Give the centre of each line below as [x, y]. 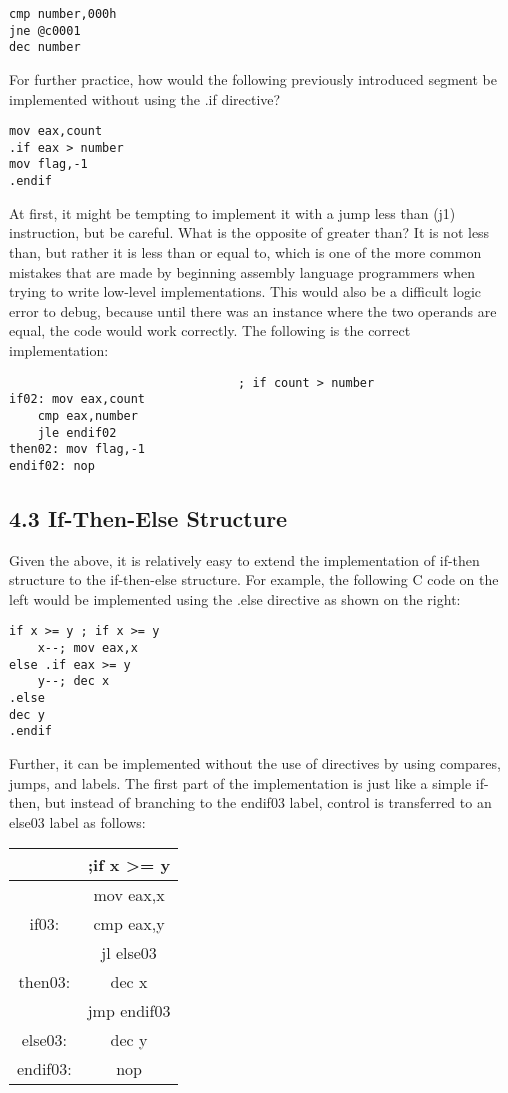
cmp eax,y [129, 924]
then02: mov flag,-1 [77, 449]
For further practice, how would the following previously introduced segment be [253, 78]
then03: [44, 982]
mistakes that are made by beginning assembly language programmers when [242, 271]
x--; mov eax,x [87, 648]
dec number [45, 47]
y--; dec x [73, 681]
